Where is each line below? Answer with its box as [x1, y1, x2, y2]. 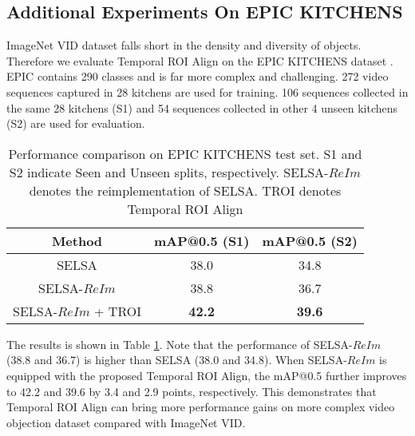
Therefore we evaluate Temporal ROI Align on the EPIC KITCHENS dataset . [6, 52, 393, 69]
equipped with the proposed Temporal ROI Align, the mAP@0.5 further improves [6, 367, 407, 383]
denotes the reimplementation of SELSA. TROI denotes [29, 180, 342, 200]
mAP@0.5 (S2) [262, 231, 358, 250]
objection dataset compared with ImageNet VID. [6, 414, 246, 430]
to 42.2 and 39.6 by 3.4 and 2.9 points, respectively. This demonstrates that [6, 382, 377, 399]
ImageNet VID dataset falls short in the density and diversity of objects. [6, 37, 362, 54]
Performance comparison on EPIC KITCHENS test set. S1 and [8, 144, 362, 163]
